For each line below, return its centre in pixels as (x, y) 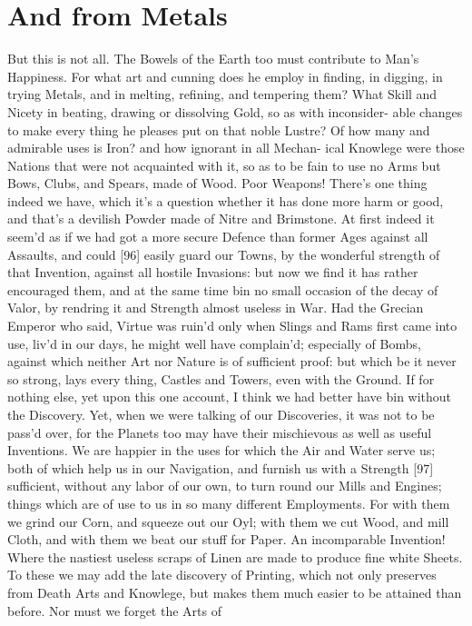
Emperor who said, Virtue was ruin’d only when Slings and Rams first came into (232, 326)
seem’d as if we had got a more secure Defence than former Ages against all (218, 237)
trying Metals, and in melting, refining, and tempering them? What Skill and (222, 94)
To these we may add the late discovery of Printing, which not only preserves (222, 575)
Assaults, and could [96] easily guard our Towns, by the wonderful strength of (224, 254)
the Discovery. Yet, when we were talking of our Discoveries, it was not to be (221, 414)
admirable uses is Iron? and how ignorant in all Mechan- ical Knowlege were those (236, 148)
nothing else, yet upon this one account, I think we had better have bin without (230, 397)
